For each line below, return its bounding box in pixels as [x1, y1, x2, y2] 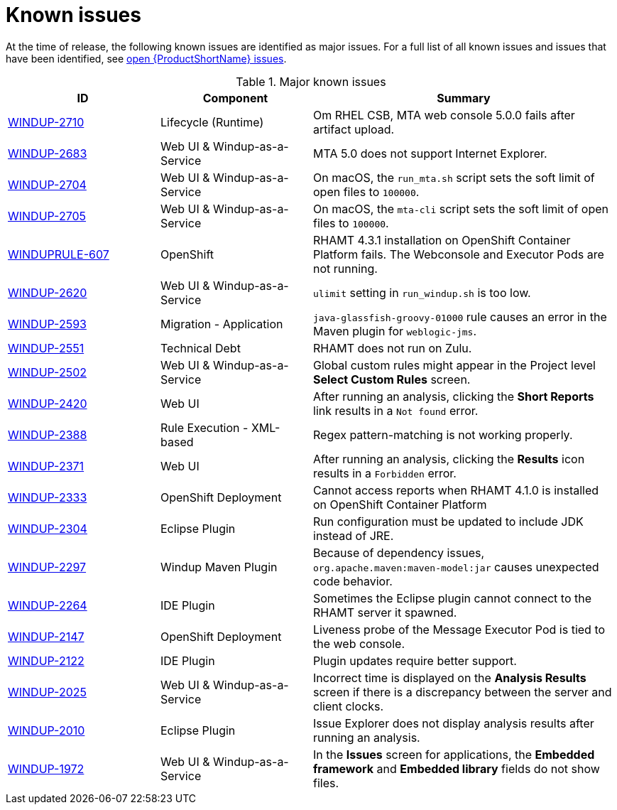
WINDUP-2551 [8, 340, 84, 355]
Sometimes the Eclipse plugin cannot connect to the [313, 590, 592, 605]
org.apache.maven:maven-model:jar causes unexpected [313, 559, 599, 574]
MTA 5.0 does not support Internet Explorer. [313, 146, 547, 161]
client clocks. [313, 698, 383, 713]
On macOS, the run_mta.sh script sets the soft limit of [313, 170, 595, 185]
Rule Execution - [160, 420, 249, 435]
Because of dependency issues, [313, 545, 485, 560]
